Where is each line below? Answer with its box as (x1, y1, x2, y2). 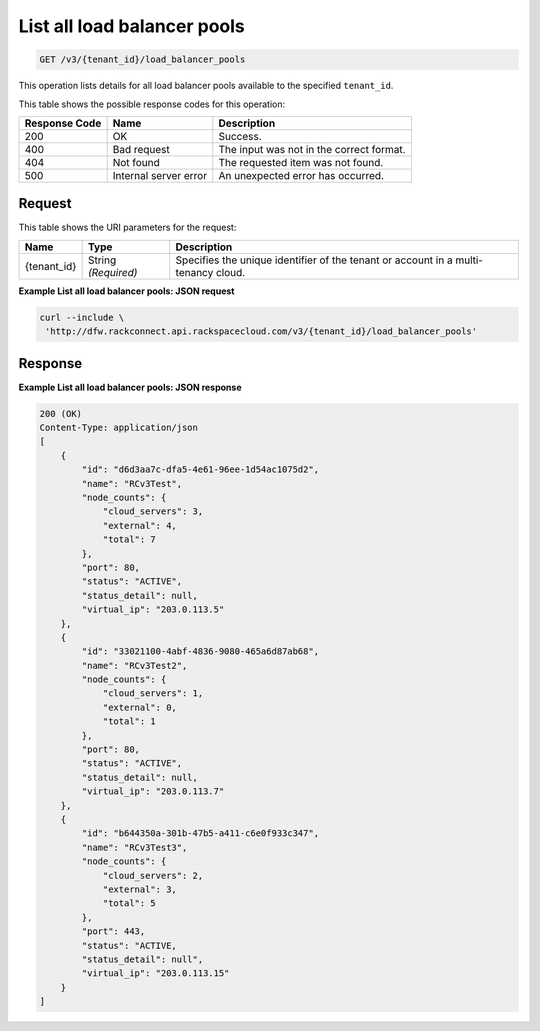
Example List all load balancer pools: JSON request (18, 285, 235, 297)
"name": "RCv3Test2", (81, 660, 188, 671)
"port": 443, (81, 926, 146, 937)
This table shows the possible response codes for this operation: (18, 98, 286, 110)
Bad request (112, 142, 170, 156)
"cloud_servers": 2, (102, 870, 204, 881)
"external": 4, (102, 520, 177, 531)
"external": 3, (102, 883, 177, 895)
